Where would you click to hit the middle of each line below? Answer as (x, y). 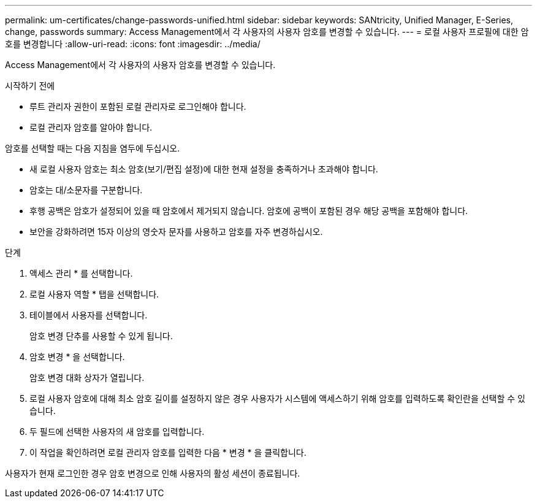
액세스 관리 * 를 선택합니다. (81, 273)
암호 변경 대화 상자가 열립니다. (87, 378)
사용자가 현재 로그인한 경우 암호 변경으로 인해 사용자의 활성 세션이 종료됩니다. (153, 473)
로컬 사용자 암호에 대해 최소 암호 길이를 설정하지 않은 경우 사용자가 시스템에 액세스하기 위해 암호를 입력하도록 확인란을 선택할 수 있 (277, 398)
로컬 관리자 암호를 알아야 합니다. (91, 127)
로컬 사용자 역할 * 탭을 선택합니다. (94, 294)
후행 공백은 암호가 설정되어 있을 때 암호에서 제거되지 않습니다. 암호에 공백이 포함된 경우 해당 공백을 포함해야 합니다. (249, 211)
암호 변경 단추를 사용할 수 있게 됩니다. (101, 336)
